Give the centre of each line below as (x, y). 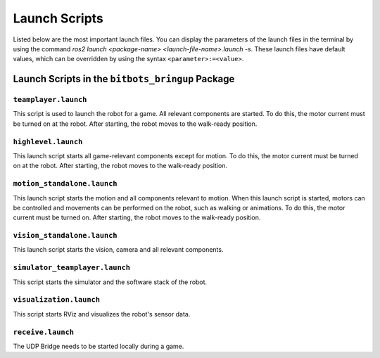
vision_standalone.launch (65, 236)
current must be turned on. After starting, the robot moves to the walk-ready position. (137, 217)
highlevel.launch (48, 142)
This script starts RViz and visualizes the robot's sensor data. (102, 314)
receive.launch (43, 332)
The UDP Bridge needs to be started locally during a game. (99, 346)
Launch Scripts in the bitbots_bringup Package (124, 79)
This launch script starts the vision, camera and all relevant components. (118, 250)
